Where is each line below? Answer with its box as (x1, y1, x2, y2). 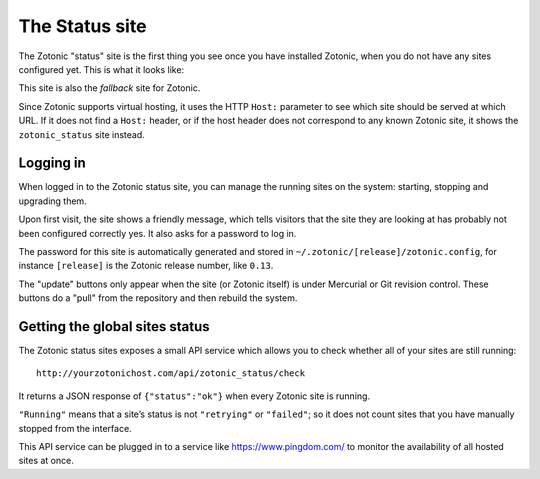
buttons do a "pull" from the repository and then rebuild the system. (18, 292, 298, 304)
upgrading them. (18, 195, 87, 207)
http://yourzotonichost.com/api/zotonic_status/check (36, 368, 305, 379)
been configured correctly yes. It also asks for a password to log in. (18, 227, 297, 239)
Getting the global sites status (18, 318, 210, 335)
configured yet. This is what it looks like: (18, 63, 185, 75)
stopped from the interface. (18, 422, 132, 434)
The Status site (18, 15, 147, 37)
